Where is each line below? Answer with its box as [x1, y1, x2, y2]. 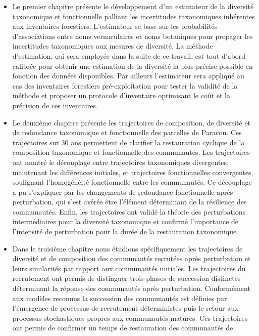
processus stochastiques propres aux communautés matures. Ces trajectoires [12, 312, 248, 323]
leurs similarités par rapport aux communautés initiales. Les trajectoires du [12, 263, 246, 273]
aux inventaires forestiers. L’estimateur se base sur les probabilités [12, 21, 218, 31]
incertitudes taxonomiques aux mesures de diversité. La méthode [12, 40, 213, 51]
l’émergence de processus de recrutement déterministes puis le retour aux [12, 303, 239, 313]
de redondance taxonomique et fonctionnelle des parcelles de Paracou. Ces [12, 127, 242, 138]
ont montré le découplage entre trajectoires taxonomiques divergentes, [12, 156, 229, 167]
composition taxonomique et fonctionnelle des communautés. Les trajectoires [12, 147, 250, 157]
